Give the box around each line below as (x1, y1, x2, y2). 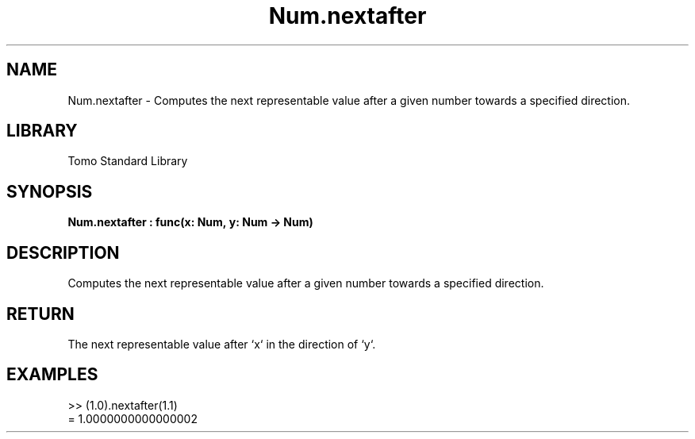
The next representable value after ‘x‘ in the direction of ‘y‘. (67, 337, 376, 351)
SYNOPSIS (6, 181, 93, 202)
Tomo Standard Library (67, 154, 188, 168)
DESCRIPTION (6, 242, 120, 263)
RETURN (6, 303, 75, 324)
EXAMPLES (6, 364, 98, 385)
